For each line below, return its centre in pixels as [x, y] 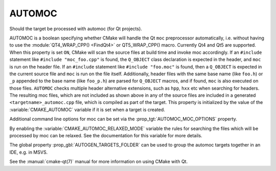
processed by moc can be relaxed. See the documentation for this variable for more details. [106, 136]
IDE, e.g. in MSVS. [29, 152]
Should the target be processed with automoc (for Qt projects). [76, 29]
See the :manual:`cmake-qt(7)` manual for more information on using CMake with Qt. [99, 162]
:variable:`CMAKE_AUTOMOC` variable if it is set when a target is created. [87, 110]
